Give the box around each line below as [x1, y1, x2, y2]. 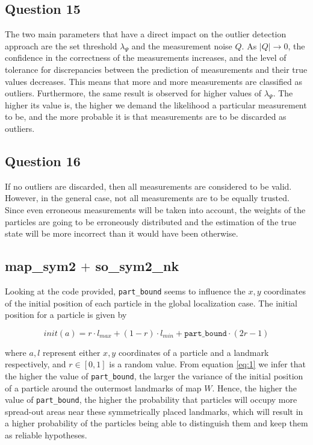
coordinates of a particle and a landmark [118, 346, 269, 358]
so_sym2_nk [95, 257, 179, 275]
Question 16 [5, 151, 81, 170]
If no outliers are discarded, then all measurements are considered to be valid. [5, 179, 292, 192]
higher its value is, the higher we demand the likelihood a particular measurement [5, 98, 307, 111]
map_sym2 [5, 257, 76, 275]
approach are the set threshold [5, 39, 117, 52]
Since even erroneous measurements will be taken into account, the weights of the [5, 203, 306, 216]
